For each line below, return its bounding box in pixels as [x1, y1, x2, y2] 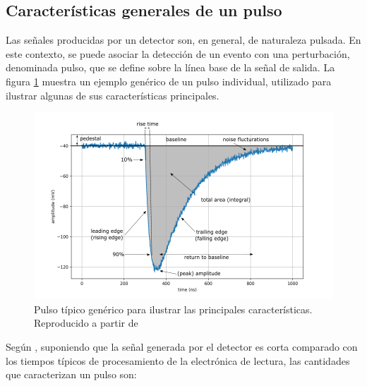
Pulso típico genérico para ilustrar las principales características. [34, 301, 313, 316]
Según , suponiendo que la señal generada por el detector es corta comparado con [6, 339, 358, 354]
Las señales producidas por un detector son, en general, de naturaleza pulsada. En [6, 32, 361, 47]
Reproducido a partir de [34, 315, 138, 330]
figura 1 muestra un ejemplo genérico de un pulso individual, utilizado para [6, 73, 332, 88]
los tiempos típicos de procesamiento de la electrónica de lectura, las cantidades [6, 353, 350, 368]
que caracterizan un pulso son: [6, 367, 137, 382]
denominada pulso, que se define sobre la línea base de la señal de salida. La [6, 60, 335, 75]
